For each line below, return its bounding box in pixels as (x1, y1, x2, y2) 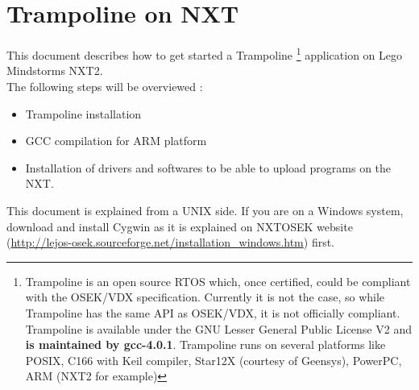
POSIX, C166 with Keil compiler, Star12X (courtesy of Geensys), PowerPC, (25, 351, 402, 368)
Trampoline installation (25, 105, 142, 122)
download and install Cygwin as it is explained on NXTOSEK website (6, 218, 353, 234)
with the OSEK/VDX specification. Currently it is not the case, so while (25, 288, 385, 305)
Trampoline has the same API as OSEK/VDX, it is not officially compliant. (25, 304, 400, 321)
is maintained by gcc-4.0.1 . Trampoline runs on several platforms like (25, 336, 386, 353)
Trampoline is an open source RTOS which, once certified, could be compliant (25, 272, 411, 289)
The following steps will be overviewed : (6, 77, 203, 94)
